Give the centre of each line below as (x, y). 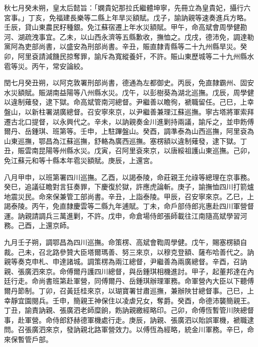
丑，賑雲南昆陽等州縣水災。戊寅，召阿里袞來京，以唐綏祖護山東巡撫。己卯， (129, 150)
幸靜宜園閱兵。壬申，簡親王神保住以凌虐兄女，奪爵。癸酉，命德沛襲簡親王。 (129, 300)
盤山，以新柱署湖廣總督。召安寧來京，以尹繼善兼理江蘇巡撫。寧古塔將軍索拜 (129, 111)
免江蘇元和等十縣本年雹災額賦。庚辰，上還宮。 (80, 160)
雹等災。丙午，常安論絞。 (46, 66)
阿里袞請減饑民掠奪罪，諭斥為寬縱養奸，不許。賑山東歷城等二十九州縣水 (136, 56)
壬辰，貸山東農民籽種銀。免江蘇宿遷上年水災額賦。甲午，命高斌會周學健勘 (126, 27)
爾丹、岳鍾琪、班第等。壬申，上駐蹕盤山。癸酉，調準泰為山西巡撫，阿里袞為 (129, 131)
